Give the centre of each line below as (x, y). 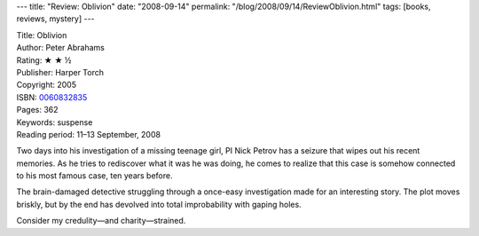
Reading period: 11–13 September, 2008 (89, 134)
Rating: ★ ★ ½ (44, 60)
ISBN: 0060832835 (52, 97)
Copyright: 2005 (47, 85)
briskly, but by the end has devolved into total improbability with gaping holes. (159, 204)
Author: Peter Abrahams (61, 48)
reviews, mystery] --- (55, 19)
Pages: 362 (37, 110)
